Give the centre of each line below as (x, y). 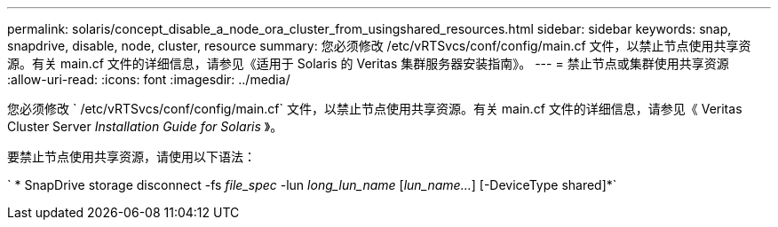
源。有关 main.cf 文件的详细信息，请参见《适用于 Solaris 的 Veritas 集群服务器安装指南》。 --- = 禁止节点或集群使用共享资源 (368, 63)
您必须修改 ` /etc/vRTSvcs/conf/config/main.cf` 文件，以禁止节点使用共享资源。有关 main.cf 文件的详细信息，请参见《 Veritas (375, 109)
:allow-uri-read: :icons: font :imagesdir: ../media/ (149, 79)
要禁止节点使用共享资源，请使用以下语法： (131, 157)
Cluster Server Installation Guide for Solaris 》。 (145, 126)
